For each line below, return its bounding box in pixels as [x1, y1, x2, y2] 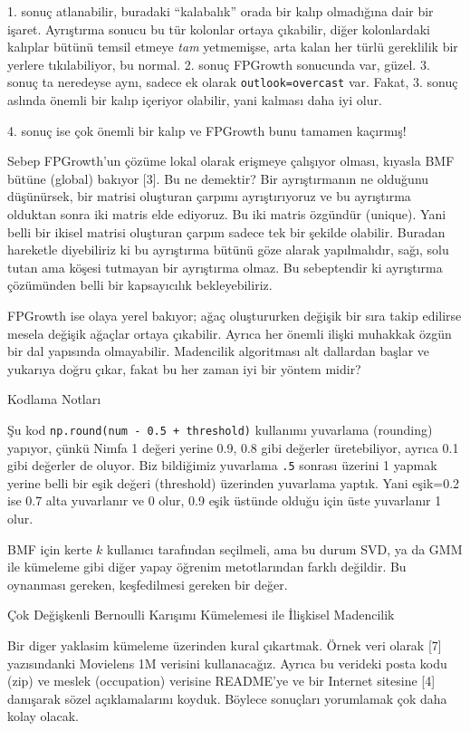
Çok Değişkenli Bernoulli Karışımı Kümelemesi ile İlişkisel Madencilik [7, 605, 395, 624]
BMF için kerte [7, 539, 92, 558]
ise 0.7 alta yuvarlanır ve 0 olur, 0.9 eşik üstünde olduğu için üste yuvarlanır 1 [7, 491, 442, 510]
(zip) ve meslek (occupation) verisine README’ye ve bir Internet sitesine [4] [7, 671, 436, 690]
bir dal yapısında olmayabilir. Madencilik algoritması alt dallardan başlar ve [7, 341, 430, 361]
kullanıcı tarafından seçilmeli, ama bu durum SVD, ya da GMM [106, 539, 463, 558]
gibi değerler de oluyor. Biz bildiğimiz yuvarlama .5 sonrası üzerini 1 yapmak [7, 456, 437, 475]
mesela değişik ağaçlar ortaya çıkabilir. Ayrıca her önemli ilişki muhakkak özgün [7, 323, 452, 342]
